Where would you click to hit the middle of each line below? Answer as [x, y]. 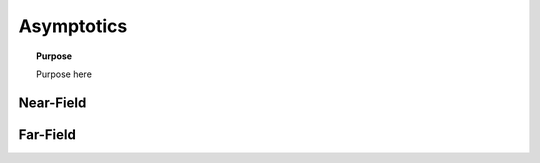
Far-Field [47, 134]
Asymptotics [73, 26]
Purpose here [64, 74]
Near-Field [52, 102]
